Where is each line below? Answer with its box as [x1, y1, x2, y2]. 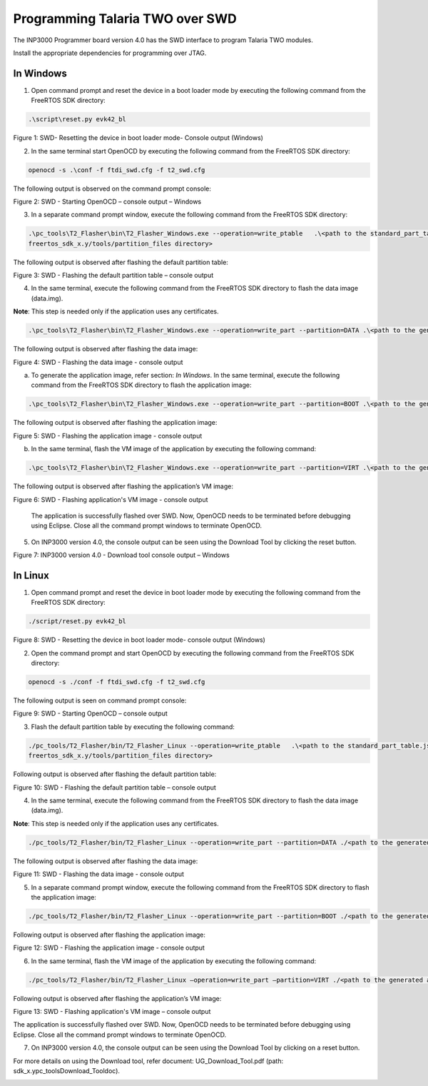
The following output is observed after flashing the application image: [13, 418, 218, 427]
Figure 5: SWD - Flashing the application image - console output [13, 431, 203, 440]
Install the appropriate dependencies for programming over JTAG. [13, 49, 207, 57]
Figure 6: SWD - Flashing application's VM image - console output [13, 495, 208, 503]
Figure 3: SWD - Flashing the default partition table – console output [13, 271, 214, 280]
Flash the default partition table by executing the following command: [31, 722, 235, 731]
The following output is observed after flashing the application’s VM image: [13, 482, 233, 491]
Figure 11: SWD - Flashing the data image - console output [13, 870, 185, 878]
